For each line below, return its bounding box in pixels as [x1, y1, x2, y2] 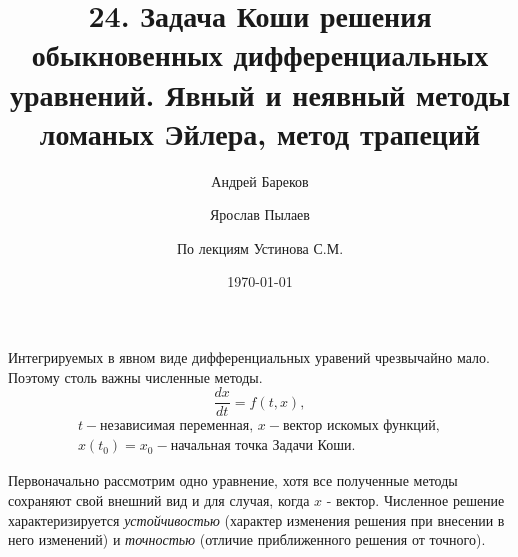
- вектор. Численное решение [326, 489, 505, 510]
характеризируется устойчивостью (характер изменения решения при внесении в [8, 509, 505, 530]
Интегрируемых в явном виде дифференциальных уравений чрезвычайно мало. [8, 347, 490, 368]
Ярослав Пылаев [210, 204, 310, 225]
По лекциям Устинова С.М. [176, 237, 344, 258]
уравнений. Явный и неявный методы [9, 73, 511, 114]
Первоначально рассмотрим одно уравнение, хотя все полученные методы [8, 470, 458, 491]
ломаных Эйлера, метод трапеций [39, 112, 481, 153]
